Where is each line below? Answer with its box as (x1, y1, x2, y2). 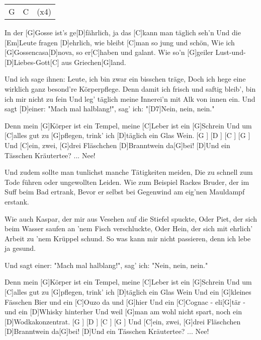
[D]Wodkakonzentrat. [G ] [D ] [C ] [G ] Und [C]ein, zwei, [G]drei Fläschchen (5, 316, 241, 326)
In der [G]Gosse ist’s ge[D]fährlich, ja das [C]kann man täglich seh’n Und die (5, 27, 241, 37)
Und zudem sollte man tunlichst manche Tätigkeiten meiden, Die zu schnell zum (5, 167, 253, 177)
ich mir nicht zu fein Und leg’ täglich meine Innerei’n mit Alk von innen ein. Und (5, 93, 255, 104)
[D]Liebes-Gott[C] (5, 56, 59, 67)
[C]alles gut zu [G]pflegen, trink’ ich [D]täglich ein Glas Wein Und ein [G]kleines (5, 287, 251, 297)
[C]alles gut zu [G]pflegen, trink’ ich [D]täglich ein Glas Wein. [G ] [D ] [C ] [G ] (5, 130, 250, 141)
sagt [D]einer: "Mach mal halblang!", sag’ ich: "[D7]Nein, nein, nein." (5, 103, 215, 114)
